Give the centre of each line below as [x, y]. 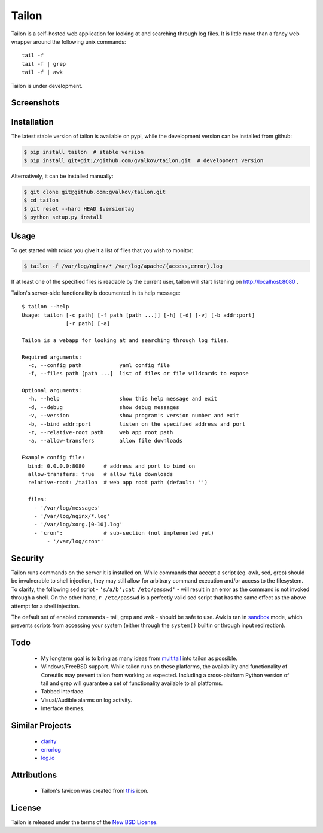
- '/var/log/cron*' [75, 541]
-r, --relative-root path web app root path [100, 432]
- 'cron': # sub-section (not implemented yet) [124, 533]
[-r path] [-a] [88, 323]
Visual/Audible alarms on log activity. [86, 700]
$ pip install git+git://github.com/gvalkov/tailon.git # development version [144, 160]
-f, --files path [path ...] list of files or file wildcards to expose [138, 374]
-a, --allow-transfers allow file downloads [105, 441]
